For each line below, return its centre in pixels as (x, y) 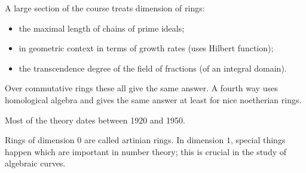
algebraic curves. (35, 163)
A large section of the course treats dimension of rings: (105, 8)
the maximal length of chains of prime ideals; (102, 28)
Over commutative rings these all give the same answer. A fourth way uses (141, 88)
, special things (258, 140)
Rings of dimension (40, 140)
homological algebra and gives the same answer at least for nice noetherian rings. (153, 99)
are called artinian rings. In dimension (154, 140)
